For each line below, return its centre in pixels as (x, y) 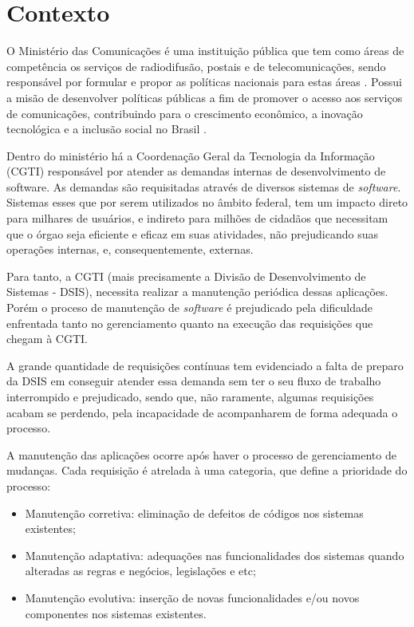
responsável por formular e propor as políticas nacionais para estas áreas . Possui (204, 82)
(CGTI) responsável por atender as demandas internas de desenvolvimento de (196, 171)
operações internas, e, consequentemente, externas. (130, 249)
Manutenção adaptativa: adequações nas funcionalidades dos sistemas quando (215, 555)
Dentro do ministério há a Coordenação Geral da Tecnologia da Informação (191, 155)
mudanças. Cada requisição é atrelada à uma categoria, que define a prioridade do (207, 470)
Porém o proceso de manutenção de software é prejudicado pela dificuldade (190, 308)
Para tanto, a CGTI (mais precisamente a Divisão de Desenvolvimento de (186, 276)
